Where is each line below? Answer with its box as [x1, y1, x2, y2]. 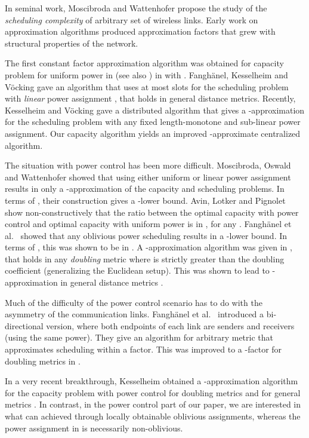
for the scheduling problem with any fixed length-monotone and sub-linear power [5, 115, 301, 128]
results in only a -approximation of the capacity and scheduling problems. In [5, 182, 285, 195]
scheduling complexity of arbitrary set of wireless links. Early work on [5, 13, 258, 26]
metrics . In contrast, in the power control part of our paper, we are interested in [5, 398, 301, 411]
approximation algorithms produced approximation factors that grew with [5, 25, 276, 38]
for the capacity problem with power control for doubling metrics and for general [5, 386, 301, 399]
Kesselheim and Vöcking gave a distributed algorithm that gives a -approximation [5, 103, 305, 116]
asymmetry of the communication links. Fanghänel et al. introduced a [5, 308, 264, 320]
